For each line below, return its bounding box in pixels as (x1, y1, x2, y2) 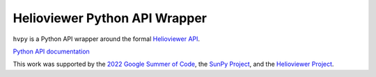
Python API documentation (13, 47, 90, 55)
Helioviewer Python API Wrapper (13, 10, 207, 26)
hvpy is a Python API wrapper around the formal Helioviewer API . (13, 35, 201, 43)
